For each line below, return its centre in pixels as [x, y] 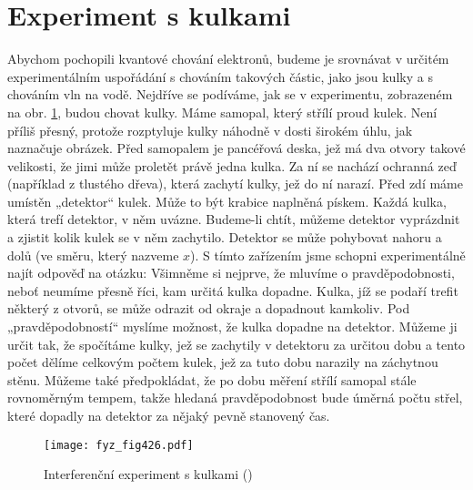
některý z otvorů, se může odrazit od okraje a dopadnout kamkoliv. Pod [209, 308]
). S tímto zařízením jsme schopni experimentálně [328, 255]
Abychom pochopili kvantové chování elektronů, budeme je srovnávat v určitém [228, 59]
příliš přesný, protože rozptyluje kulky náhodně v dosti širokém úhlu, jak [210, 130]
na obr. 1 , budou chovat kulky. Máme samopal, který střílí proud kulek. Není [222, 112]
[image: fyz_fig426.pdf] [119, 445]
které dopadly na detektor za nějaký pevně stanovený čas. [169, 415]
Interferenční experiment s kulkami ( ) [148, 474]
